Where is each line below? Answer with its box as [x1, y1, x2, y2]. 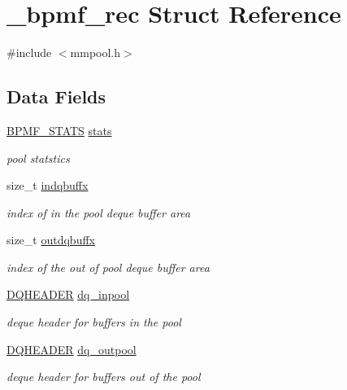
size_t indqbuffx [7, 177, 89, 194]
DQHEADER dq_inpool [7, 286, 130, 303]
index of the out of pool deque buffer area [7, 258, 210, 275]
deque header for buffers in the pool [7, 313, 181, 331]
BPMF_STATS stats [7, 121, 112, 138]
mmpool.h [70, 44, 121, 61]
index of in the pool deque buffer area [7, 204, 191, 221]
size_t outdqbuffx [7, 231, 95, 248]
